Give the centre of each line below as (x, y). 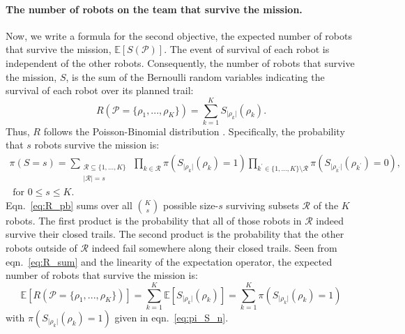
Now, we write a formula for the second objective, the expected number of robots (179, 35)
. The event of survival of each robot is (247, 49)
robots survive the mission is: (97, 145)
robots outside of (41, 247)
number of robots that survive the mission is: (102, 275)
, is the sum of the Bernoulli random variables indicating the (195, 76)
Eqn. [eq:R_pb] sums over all (69, 205)
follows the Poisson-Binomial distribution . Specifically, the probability (194, 131)
